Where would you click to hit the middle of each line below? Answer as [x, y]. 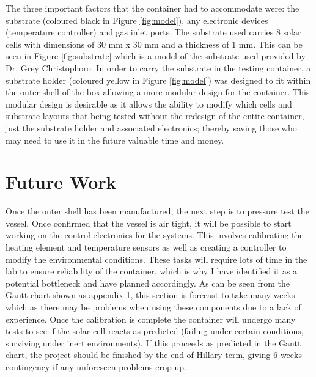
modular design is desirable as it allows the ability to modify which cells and [149, 104]
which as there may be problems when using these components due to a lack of [153, 307]
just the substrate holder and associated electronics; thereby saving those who [151, 127]
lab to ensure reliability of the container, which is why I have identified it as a [152, 271]
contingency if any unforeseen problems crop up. [96, 366]
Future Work [61, 182]
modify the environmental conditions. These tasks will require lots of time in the [156, 259]
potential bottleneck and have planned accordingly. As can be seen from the [148, 283]
